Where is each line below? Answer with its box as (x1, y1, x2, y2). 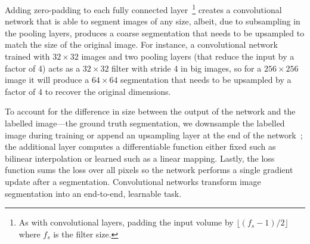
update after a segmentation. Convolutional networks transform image (5, 175, 261, 187)
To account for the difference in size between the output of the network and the (5, 105, 296, 118)
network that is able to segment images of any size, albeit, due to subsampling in (5, 15, 300, 27)
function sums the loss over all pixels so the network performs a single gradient (5, 163, 293, 176)
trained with (5, 50, 50, 63)
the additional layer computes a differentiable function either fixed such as (5, 140, 276, 153)
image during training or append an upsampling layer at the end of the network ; (5, 128, 303, 141)
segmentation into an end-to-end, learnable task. (5, 187, 182, 199)
